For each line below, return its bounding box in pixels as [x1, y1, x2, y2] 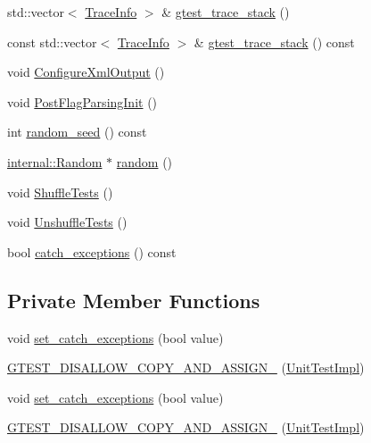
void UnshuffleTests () [7, 213, 128, 231]
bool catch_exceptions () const [7, 242, 177, 261]
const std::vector [7, 32, 97, 51]
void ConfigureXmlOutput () [7, 63, 165, 81]
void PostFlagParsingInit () [7, 92, 158, 111]
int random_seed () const [7, 122, 147, 141]
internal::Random [7, 152, 103, 171]
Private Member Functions [7, 286, 260, 313]
